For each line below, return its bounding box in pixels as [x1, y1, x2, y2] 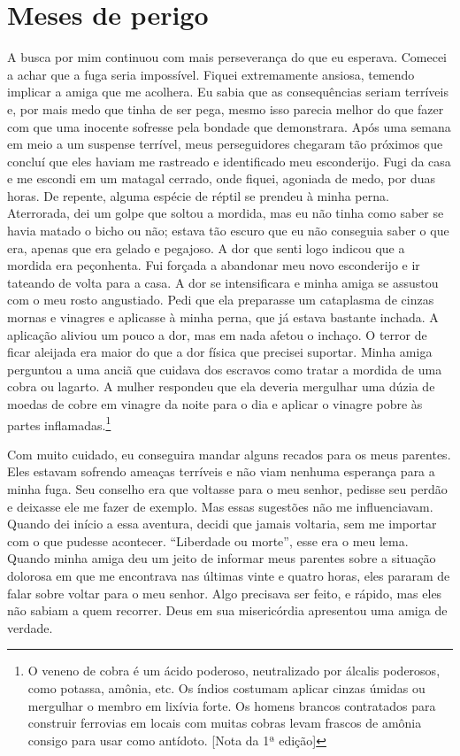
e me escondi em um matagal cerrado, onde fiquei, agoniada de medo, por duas [7, 169, 436, 188]
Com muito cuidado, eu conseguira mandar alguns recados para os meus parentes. [7, 444, 451, 463]
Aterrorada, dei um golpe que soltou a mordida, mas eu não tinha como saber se [7, 204, 444, 222]
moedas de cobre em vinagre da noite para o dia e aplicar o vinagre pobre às [7, 395, 423, 413]
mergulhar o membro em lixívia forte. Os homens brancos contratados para [27, 696, 436, 714]
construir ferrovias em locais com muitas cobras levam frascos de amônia [27, 714, 422, 732]
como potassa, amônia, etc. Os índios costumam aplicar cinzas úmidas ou [27, 678, 425, 697]
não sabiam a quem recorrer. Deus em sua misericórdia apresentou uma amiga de [7, 601, 448, 620]
